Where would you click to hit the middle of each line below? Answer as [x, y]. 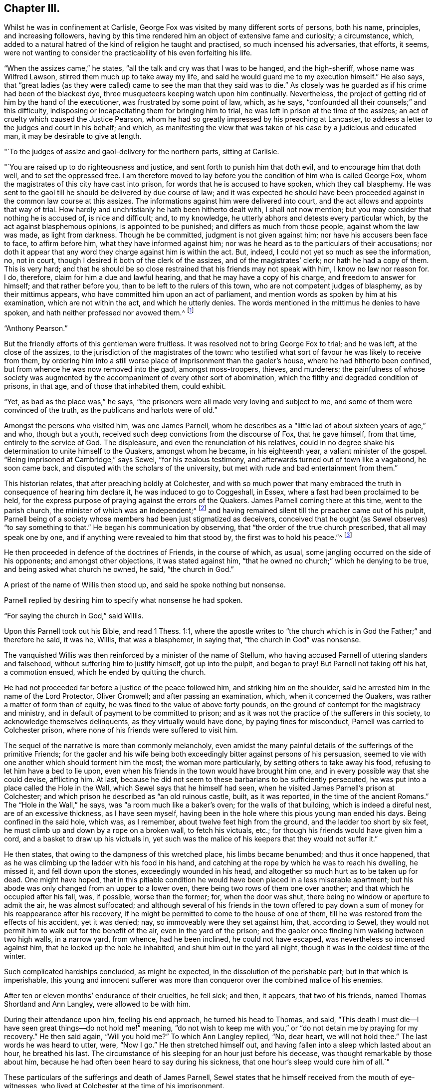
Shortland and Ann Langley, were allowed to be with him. [97, 1004]
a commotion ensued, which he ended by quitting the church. [105, 672]
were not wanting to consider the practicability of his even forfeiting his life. [128, 53]
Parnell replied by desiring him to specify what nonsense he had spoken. [123, 600]
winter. [15, 956]
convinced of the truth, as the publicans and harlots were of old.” [111, 410]
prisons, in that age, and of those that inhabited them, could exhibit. [115, 386]
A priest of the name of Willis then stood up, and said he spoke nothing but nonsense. [145, 585]
